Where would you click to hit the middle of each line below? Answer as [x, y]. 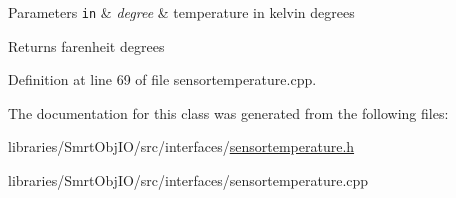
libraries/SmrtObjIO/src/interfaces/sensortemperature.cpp [188, 180]
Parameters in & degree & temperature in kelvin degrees [181, 12]
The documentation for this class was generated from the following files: [228, 112]
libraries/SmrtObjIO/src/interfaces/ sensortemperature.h [181, 146]
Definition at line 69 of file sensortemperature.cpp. [162, 79]
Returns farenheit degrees [86, 45]
